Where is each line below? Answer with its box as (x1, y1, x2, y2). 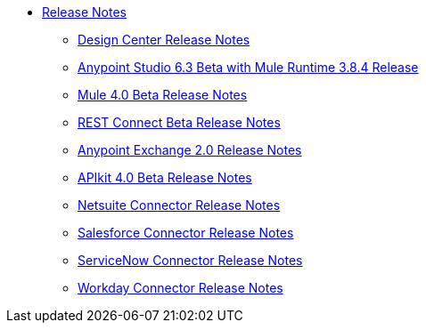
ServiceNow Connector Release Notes (78, 253, 303, 268)
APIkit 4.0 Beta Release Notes (78, 170, 252, 185)
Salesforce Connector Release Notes (78, 225, 294, 240)
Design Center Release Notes (78, 32, 250, 47)
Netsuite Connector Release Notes (78, 197, 281, 213)
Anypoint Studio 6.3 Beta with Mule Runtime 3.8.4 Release (78, 60, 419, 75)
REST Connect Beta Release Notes (78, 115, 281, 130)
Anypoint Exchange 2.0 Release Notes (78, 142, 302, 157)
